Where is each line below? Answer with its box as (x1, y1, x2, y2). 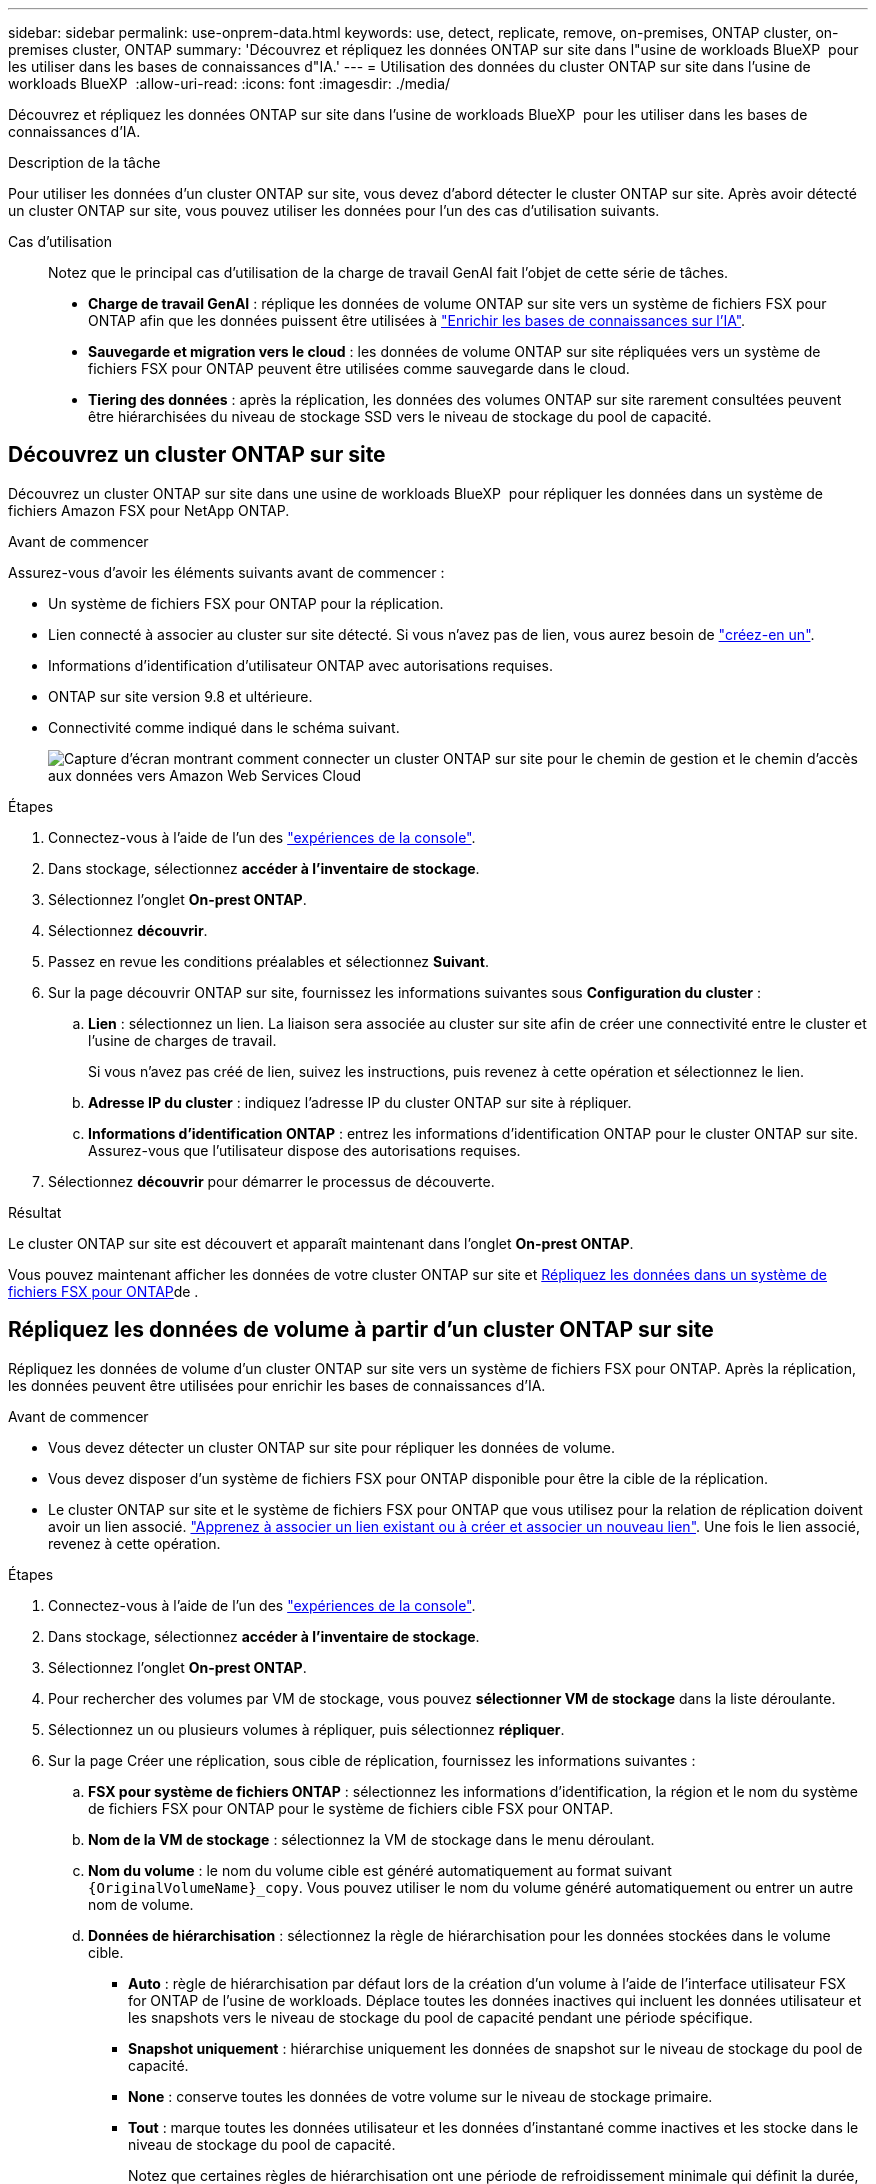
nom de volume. (88, 1895, 194, 1913)
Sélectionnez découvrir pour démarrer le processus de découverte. (48, 1172, 495, 1190)
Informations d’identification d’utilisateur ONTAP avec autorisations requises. (48, 656, 553, 674)
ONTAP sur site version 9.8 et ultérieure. (48, 687, 313, 705)
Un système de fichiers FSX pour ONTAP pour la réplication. (48, 594, 444, 612)
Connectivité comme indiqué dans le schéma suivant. (48, 718, 400, 736)
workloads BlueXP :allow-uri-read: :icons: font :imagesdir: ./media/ (8, 75, 451, 92)
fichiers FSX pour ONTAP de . (8, 1282, 199, 1300)
